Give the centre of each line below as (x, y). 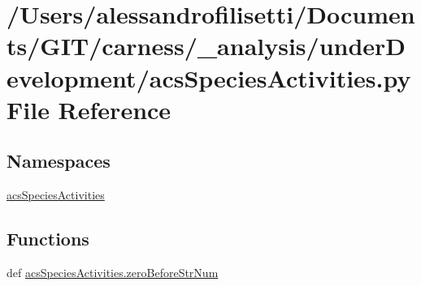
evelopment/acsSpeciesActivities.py (209, 77)
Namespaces (59, 161)
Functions (48, 239)
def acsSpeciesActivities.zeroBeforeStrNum (113, 272)
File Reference (89, 109)
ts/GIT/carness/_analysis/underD (206, 46)
